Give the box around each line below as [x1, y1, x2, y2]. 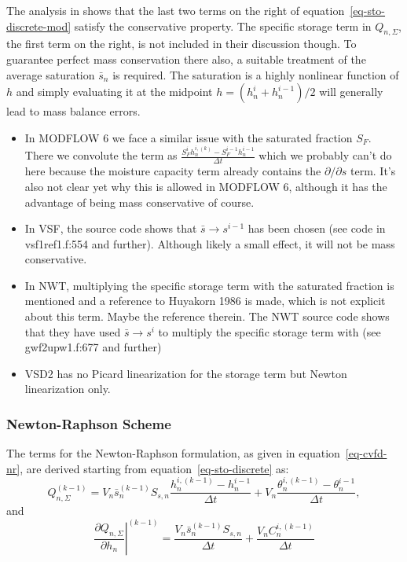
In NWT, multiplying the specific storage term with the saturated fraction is [24, 277, 394, 293]
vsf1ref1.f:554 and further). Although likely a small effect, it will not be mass [24, 235, 395, 252]
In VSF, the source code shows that [24, 220, 197, 237]
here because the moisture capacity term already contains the [24, 163, 321, 179]
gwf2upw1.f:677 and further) [24, 339, 162, 355]
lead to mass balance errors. [6, 103, 141, 119]
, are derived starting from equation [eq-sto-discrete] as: [20, 460, 289, 476]
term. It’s [350, 163, 396, 179]
